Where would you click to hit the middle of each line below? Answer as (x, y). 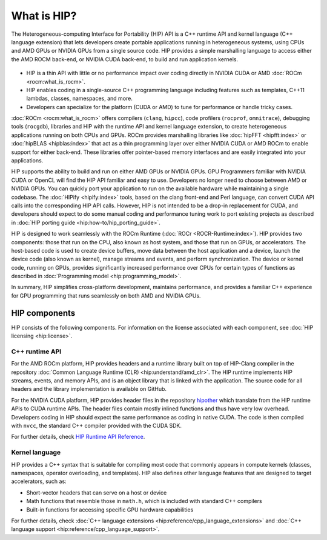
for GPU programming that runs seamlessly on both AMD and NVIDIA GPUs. (106, 295)
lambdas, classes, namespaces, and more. (80, 98)
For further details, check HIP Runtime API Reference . (78, 437)
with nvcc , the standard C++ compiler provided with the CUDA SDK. (96, 426)
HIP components (43, 313)
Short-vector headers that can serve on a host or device (97, 492)
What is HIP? (44, 16)
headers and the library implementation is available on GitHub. (89, 389)
